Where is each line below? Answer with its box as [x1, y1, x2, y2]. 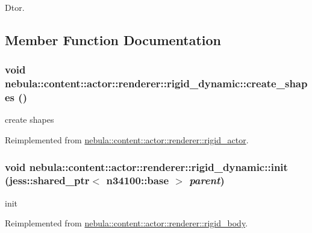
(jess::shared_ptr [5, 173, 90, 188]
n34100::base [106, 173, 169, 188]
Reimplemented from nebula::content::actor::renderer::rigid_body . [5, 217, 248, 229]
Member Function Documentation [5, 30, 222, 49]
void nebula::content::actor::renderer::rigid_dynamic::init [5, 159, 288, 174]
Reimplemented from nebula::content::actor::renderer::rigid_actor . [5, 134, 249, 146]
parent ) [189, 173, 225, 188]
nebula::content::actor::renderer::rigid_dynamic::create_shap [5, 76, 308, 91]
